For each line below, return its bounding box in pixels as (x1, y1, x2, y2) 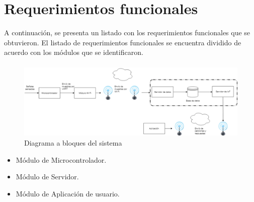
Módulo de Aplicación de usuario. (16, 188, 120, 198)
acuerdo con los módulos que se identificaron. (4, 47, 143, 57)
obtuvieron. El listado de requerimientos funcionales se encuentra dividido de (4, 37, 241, 47)
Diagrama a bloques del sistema (24, 138, 122, 148)
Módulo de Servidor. (16, 171, 79, 182)
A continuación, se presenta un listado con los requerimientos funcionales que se (4, 27, 250, 38)
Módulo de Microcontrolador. (16, 154, 107, 165)
